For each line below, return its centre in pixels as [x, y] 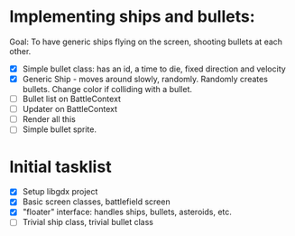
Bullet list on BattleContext [72, 99]
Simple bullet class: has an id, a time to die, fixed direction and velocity [154, 69]
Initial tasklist [60, 167]
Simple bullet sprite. [60, 129]
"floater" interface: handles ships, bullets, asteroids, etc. [127, 212]
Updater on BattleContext [70, 109]
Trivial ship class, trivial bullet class [88, 222]
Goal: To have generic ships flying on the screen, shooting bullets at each [146, 42]
